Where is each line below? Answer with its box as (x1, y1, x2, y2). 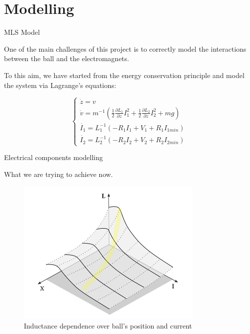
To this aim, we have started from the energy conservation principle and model (4, 70, 245, 80)
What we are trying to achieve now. (4, 168, 113, 179)
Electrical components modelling (4, 152, 103, 163)
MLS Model (4, 27, 40, 37)
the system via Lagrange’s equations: (4, 80, 116, 90)
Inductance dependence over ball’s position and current (24, 320, 192, 331)
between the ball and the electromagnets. (4, 53, 129, 64)
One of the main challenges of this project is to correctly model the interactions (4, 43, 247, 54)
